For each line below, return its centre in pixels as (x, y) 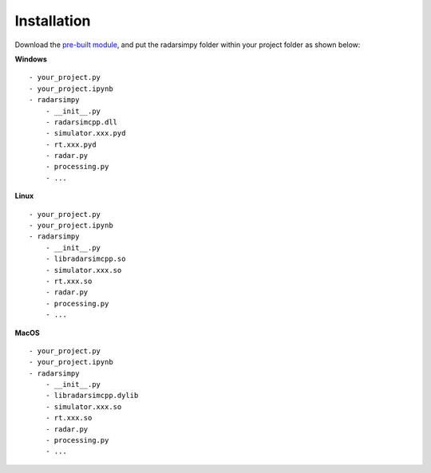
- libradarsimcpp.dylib (92, 396)
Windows (31, 59)
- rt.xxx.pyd (71, 144)
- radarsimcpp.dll (81, 122)
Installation (53, 21)
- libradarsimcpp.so (85, 259)
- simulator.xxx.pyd (85, 133)
